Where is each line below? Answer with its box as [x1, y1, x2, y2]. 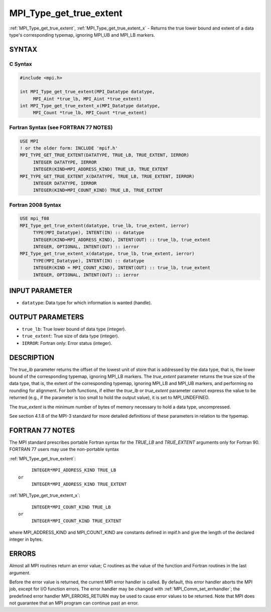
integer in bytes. [9, 536, 43, 542]
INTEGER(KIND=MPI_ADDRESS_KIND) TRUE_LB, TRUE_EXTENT [33, 166, 168, 172]
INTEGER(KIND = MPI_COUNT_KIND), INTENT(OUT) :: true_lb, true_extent [33, 265, 211, 271]
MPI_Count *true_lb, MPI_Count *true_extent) [33, 110, 148, 115]
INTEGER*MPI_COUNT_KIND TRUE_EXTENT [31, 518, 121, 524]
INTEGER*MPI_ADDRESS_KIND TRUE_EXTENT [31, 481, 127, 487]
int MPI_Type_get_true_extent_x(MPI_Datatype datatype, [20, 103, 161, 109]
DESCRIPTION [9, 353, 55, 361]
